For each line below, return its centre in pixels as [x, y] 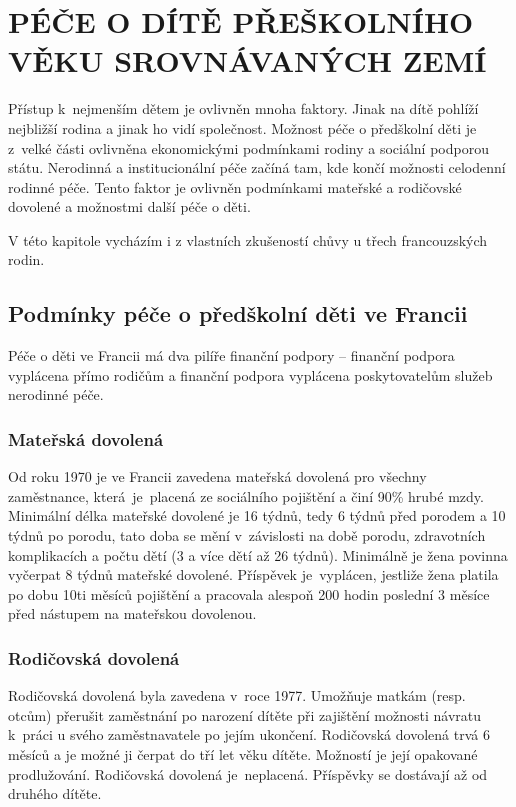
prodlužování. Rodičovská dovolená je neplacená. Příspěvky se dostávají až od [248, 773]
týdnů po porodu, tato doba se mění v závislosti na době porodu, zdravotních [247, 535]
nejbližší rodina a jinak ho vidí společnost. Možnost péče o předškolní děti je [242, 127]
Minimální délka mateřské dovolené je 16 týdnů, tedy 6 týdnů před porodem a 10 [257, 515]
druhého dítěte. [55, 793]
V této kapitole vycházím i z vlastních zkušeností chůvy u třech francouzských [248, 239]
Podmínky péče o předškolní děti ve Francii [238, 313]
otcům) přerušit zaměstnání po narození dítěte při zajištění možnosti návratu [245, 714]
